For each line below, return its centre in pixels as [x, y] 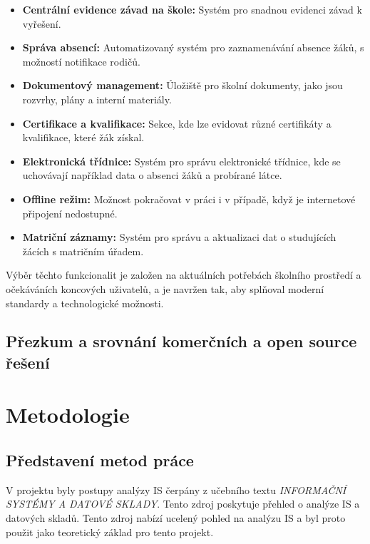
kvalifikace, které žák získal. [83, 137]
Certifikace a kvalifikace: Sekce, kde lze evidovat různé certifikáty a [177, 123]
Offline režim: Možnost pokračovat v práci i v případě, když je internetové [189, 199]
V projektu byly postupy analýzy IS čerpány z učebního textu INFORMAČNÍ [176, 489]
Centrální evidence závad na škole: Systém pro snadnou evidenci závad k [192, 9]
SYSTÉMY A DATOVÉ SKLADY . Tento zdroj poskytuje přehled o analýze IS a [183, 504]
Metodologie [68, 415]
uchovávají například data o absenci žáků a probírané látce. [152, 175]
